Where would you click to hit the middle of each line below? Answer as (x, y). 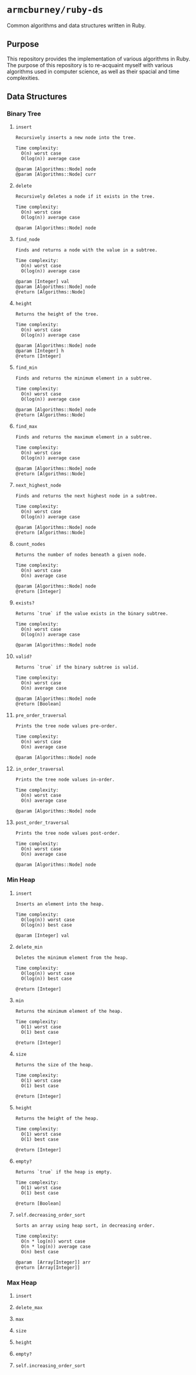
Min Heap (21, 880)
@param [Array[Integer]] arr (53, 1262)
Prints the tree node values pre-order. (66, 726)
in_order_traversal (40, 769)
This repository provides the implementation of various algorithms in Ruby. (99, 59)
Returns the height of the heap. (57, 1118)
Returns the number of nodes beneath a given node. (81, 555)
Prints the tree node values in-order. (65, 780)
